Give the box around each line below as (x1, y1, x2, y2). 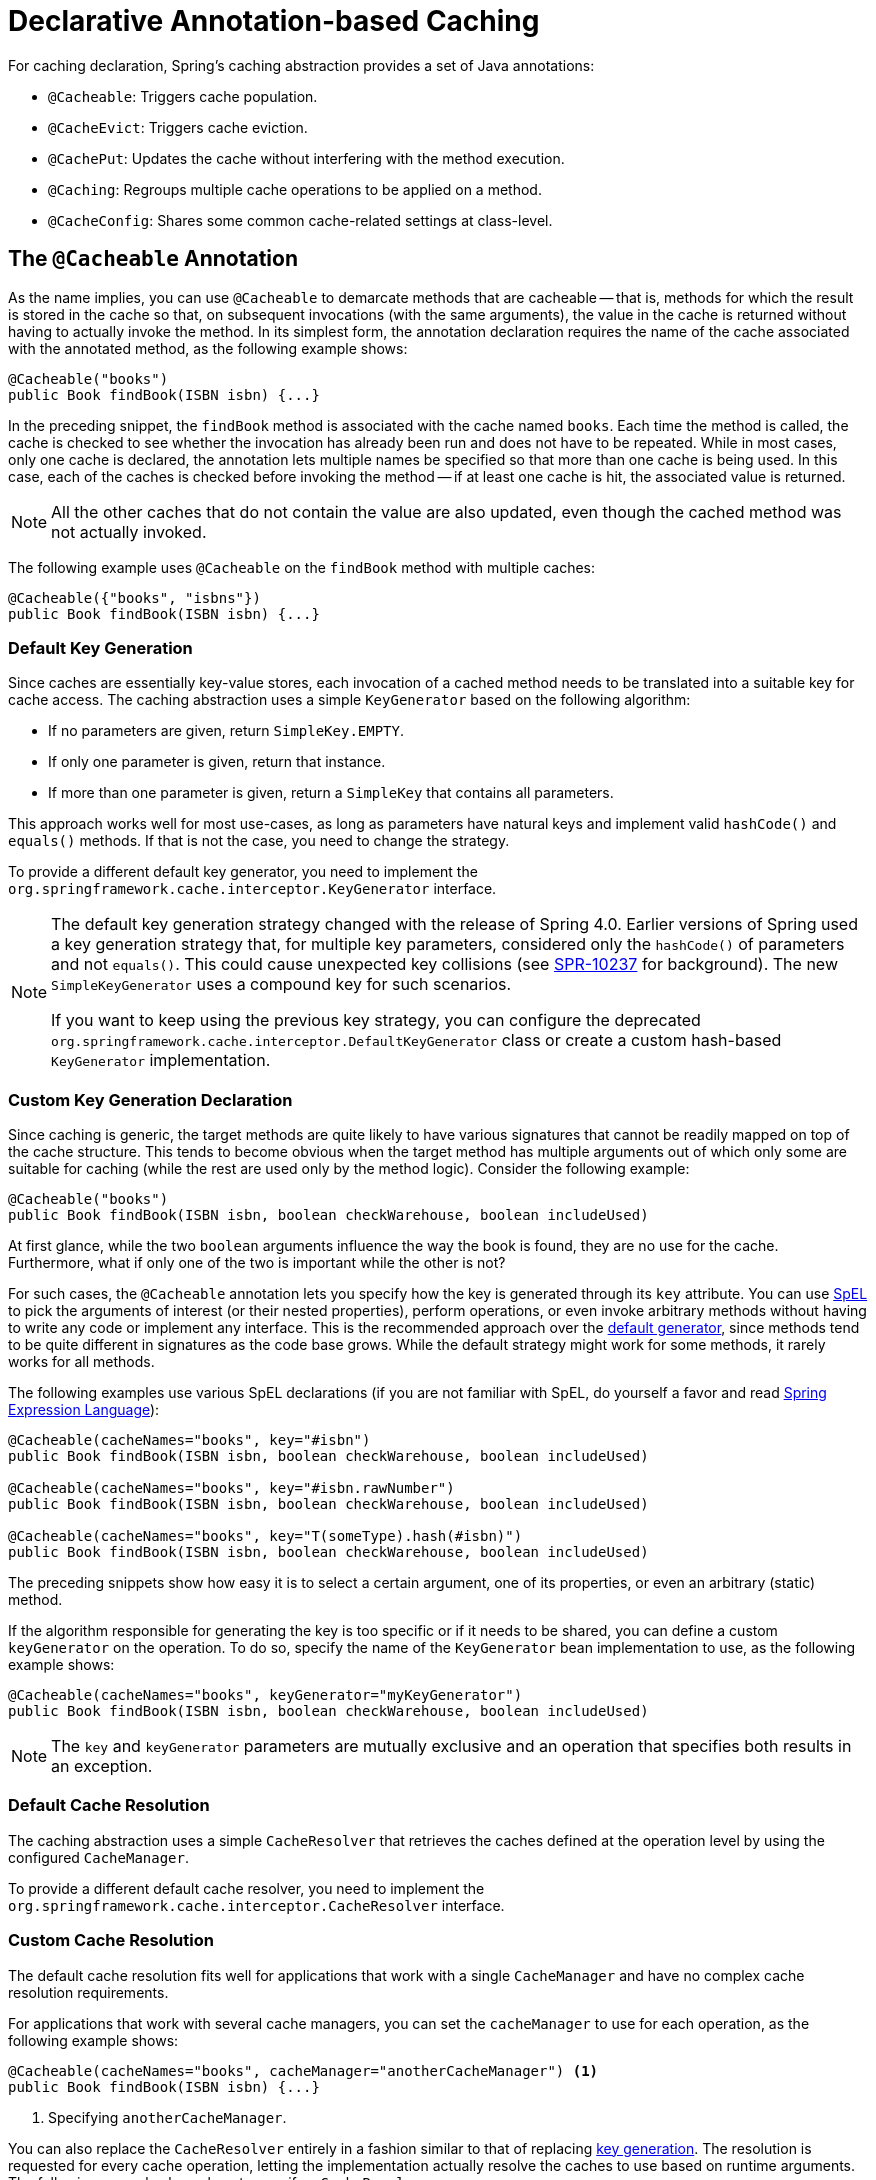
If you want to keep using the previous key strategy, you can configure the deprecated (51, 1010, 701, 1031)
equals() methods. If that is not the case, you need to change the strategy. (8, 832, 510, 850)
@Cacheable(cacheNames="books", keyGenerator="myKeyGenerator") (8, 1687, 523, 1704)
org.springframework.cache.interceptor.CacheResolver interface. (8, 1896, 505, 1914)
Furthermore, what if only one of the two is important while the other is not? (8, 1254, 506, 1272)
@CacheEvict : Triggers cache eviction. (48, 118, 308, 136)
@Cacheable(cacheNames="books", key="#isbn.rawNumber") (8, 1480, 455, 1497)
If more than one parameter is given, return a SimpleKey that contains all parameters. (48, 784, 614, 802)
